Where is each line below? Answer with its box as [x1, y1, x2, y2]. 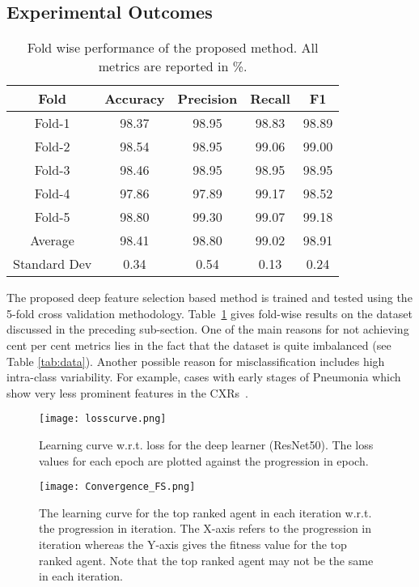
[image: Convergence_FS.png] [39, 481, 196, 493]
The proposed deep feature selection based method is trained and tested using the [6, 289, 413, 306]
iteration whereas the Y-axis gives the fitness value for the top [39, 536, 347, 553]
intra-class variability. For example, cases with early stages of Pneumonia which [6, 368, 401, 385]
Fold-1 [34, 113, 70, 133]
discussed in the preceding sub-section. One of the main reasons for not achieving [6, 321, 409, 338]
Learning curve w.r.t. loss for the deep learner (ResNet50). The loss [39, 436, 374, 453]
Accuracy [104, 89, 165, 108]
